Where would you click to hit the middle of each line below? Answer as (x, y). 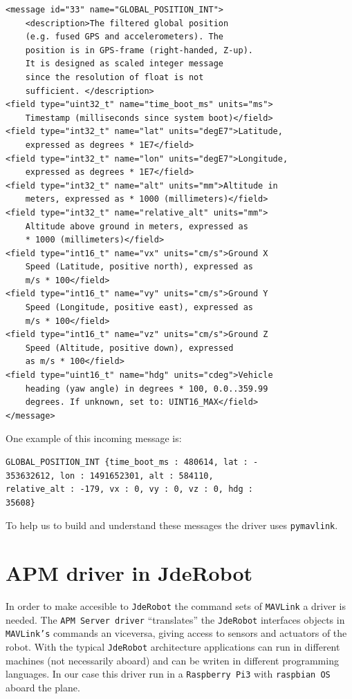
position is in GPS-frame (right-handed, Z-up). (139, 50)
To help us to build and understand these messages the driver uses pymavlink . (172, 525)
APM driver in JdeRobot (129, 573)
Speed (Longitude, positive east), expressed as (139, 308)
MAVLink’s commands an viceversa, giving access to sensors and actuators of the (176, 633)
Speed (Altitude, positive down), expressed (129, 348)
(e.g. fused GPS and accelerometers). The (124, 37)
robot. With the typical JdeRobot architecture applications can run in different (173, 647)
